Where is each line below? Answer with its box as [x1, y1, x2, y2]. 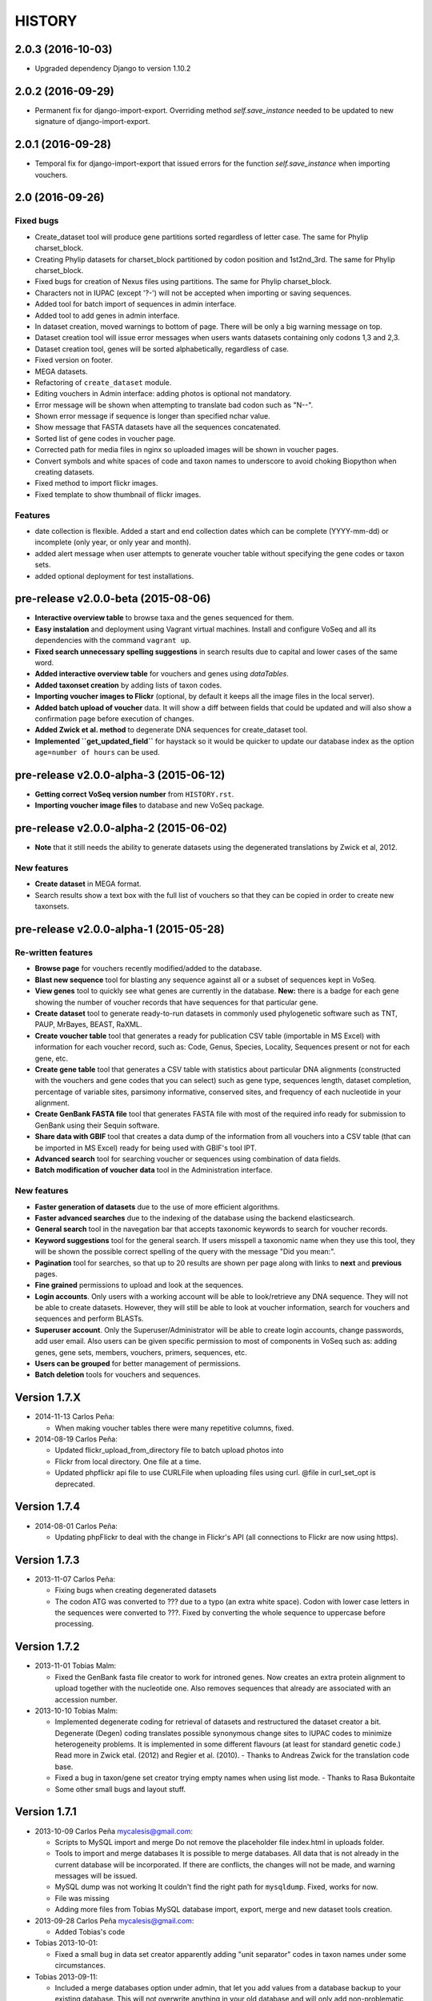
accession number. [54, 1694, 118, 1704]
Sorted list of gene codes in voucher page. [34, 433, 176, 443]
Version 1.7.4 [14, 1500, 81, 1514]
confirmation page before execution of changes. [34, 713, 195, 724]
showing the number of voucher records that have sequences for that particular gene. [34, 997, 318, 1007]
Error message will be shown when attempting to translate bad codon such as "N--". [34, 400, 314, 410]
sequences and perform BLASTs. [34, 1313, 144, 1324]
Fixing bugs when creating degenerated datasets [54, 1586, 217, 1595]
